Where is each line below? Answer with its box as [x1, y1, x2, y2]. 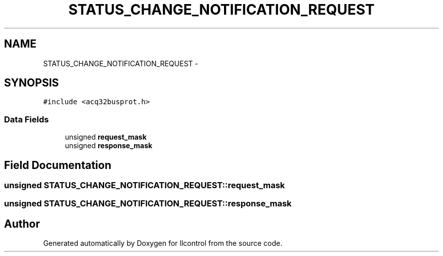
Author [4, 217, 40, 230]
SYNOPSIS [4, 76, 59, 90]
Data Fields [4, 114, 49, 124]
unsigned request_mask [65, 133, 147, 142]
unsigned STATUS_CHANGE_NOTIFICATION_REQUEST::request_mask [4, 180, 285, 191]
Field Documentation [4, 158, 111, 172]
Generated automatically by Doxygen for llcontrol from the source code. [43, 239, 283, 248]
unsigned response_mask [65, 141, 153, 150]
